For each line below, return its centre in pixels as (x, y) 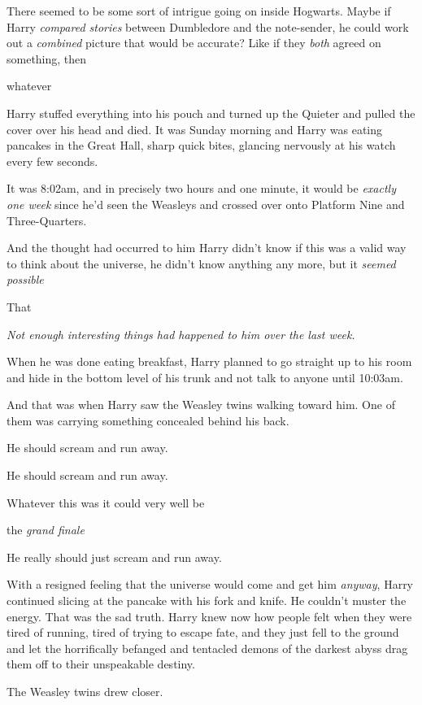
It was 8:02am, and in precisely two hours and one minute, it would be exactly (201, 188)
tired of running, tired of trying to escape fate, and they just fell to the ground (203, 632)
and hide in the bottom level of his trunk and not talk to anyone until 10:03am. (205, 377)
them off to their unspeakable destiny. (101, 664)
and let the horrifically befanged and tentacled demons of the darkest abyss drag (207, 648)
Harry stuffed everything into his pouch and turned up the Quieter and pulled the (211, 113)
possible (25, 279)
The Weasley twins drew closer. (85, 691)
